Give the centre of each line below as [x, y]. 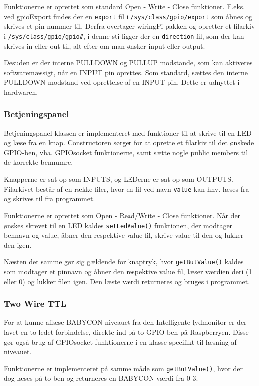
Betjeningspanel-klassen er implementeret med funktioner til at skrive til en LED [128, 133]
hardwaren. [21, 92]
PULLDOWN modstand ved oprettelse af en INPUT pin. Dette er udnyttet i [122, 82]
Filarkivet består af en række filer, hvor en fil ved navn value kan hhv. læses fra [127, 189]
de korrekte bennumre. [39, 162]
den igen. [18, 244]
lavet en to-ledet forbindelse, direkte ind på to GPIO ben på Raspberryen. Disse [126, 332]
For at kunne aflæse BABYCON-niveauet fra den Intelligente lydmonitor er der [125, 322]
